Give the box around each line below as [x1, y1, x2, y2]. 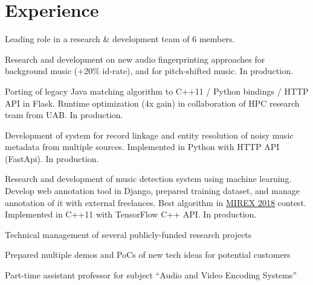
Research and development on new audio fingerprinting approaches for [5, 52, 265, 65]
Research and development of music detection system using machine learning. [5, 172, 292, 185]
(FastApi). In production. [5, 152, 99, 164]
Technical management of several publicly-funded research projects [5, 228, 252, 240]
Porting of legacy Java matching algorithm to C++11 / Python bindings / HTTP [5, 84, 309, 97]
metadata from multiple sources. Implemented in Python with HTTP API [5, 140, 280, 153]
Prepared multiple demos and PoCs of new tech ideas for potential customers [5, 248, 291, 261]
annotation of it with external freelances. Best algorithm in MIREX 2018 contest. [5, 196, 306, 208]
